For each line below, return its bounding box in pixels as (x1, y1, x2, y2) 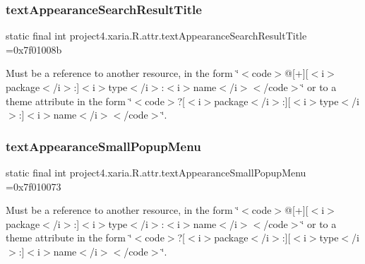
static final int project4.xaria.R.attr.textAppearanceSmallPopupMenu (6, 165, 306, 179)
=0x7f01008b (6, 42, 62, 56)
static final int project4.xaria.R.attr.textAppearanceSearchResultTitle (6, 28, 307, 43)
